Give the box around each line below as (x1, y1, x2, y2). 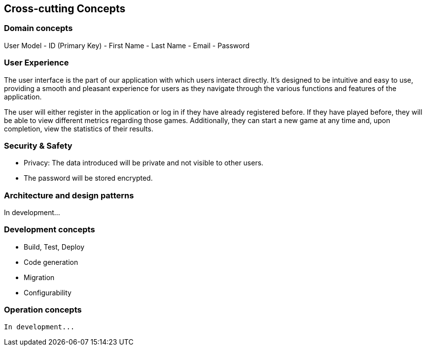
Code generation (24, 257, 78, 266)
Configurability (24, 288, 71, 297)
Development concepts (4, 224, 95, 235)
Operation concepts (4, 305, 82, 315)
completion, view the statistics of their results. (4, 124, 153, 133)
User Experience (4, 58, 69, 68)
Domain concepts (4, 23, 73, 33)
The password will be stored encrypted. (24, 174, 153, 183)
